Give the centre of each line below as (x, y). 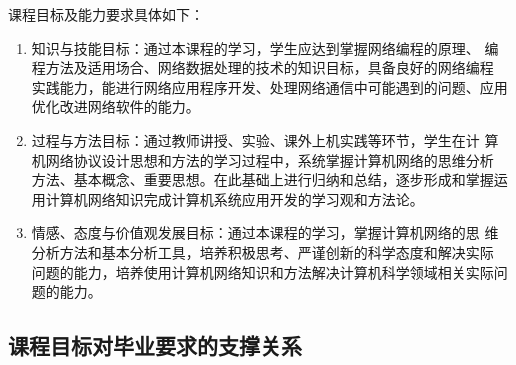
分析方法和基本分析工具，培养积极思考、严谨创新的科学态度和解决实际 (262, 251)
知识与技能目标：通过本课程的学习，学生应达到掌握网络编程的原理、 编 (265, 47)
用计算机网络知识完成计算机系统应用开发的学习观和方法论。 (227, 198)
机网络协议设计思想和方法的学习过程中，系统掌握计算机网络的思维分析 (262, 159)
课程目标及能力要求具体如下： (106, 14)
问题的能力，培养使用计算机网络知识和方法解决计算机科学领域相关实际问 (269, 271)
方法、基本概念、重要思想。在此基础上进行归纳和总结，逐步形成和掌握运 (269, 179)
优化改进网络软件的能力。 (115, 106)
